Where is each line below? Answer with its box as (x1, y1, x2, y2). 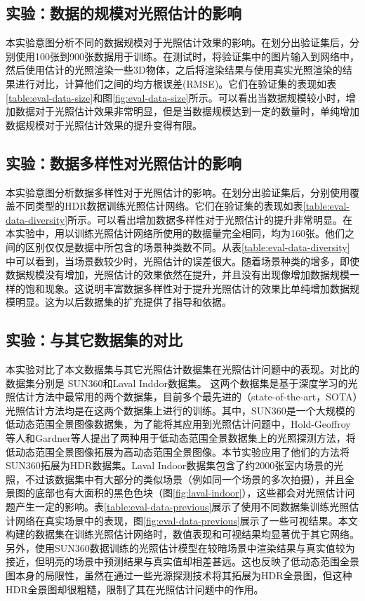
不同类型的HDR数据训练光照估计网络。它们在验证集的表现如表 (15, 198, 303, 213)
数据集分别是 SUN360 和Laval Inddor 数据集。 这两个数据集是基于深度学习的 (6, 375, 348, 390)
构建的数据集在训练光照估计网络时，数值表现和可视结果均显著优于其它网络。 (6, 527, 359, 541)
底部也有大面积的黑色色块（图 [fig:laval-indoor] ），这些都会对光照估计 (34, 485, 345, 500)
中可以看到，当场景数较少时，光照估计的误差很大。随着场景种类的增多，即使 (6, 253, 359, 268)
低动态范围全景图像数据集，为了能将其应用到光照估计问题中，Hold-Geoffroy (6, 417, 351, 431)
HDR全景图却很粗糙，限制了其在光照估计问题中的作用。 (6, 581, 264, 596)
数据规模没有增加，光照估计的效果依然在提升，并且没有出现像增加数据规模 (6, 267, 350, 282)
